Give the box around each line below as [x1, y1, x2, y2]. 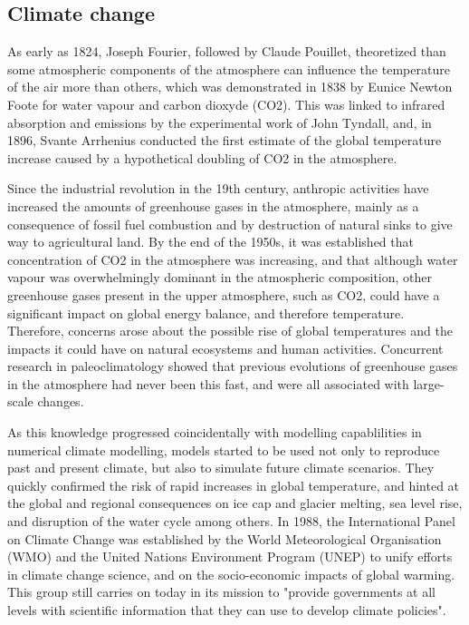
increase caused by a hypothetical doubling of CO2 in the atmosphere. [7, 148, 397, 167]
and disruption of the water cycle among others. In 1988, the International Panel [7, 512, 455, 531]
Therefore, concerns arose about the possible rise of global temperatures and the [7, 321, 453, 340]
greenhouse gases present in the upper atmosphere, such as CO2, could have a [7, 285, 440, 304]
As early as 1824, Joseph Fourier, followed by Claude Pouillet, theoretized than [7, 42, 446, 61]
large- [413, 374, 445, 393]
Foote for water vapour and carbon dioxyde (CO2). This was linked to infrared [7, 94, 445, 113]
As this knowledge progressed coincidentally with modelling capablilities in [7, 423, 422, 442]
